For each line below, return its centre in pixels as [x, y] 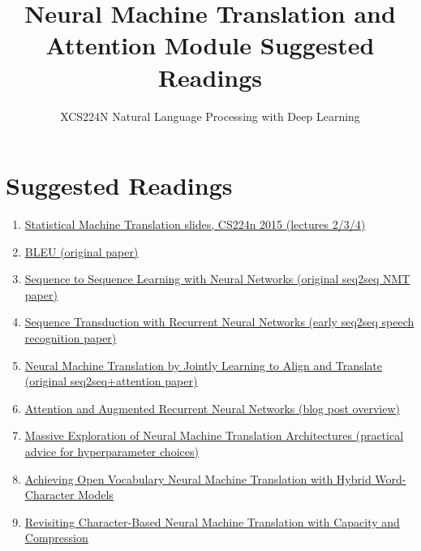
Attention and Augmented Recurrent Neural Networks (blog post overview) [212, 408]
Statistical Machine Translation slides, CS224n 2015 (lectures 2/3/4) [195, 224]
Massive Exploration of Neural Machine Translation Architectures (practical [214, 435]
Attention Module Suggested [210, 45]
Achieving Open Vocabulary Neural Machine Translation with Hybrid [198, 478]
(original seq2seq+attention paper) [111, 381]
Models [96, 495]
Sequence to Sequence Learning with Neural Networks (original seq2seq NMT [217, 279]
